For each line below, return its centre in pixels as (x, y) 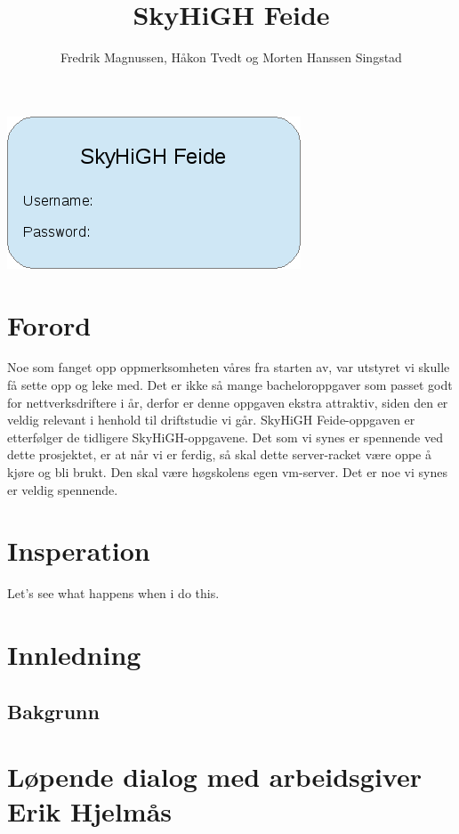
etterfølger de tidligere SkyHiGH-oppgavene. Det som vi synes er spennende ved (225, 437)
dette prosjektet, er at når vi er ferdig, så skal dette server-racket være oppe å (219, 454)
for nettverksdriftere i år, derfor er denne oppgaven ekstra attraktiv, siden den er (228, 402)
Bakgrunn (53, 711)
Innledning (74, 655)
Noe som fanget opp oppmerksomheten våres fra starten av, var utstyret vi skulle (229, 367)
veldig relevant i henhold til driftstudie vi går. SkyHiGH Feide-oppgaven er (211, 420)
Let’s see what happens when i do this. (113, 593)
